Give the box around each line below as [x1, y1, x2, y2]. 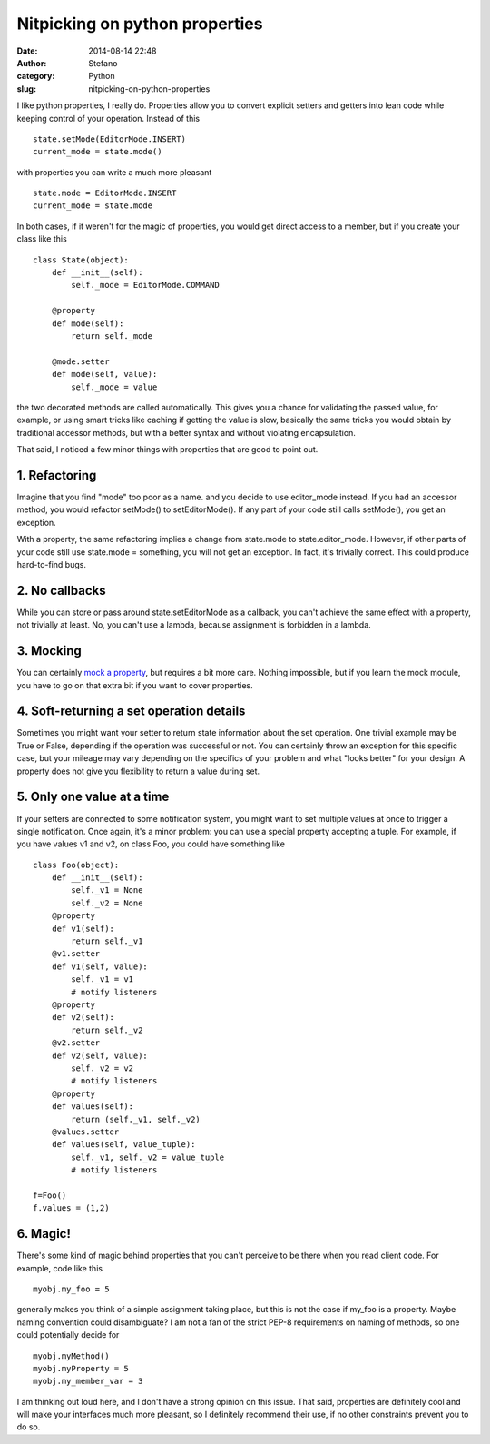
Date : [16, 45, 38, 56]
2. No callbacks [16, 582, 106, 598]
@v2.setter [51, 1038, 101, 1048]
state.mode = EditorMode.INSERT [33, 188, 177, 199]
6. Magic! [16, 1226, 72, 1241]
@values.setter [51, 1126, 120, 1137]
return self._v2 [71, 1024, 143, 1035]
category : [16, 71, 55, 82]
